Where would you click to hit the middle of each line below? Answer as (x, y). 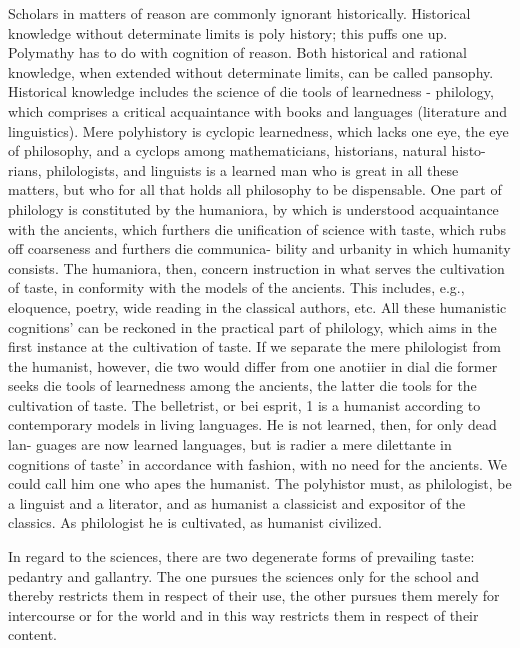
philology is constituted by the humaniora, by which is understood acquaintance (253, 208)
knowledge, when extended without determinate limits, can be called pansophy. (251, 71)
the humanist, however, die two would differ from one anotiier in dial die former (253, 365)
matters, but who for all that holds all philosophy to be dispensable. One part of (255, 189)
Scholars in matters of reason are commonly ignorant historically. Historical (239, 13)
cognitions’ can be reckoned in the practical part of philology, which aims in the (252, 326)
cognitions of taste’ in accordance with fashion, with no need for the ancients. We (257, 463)
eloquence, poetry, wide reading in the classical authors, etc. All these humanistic (257, 306)
